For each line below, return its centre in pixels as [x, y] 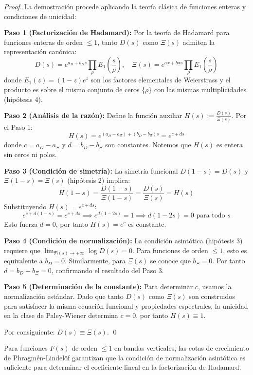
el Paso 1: [18, 127]
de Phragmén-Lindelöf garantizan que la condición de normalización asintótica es [125, 357]
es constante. [147, 224]
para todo [211, 216]
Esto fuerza [21, 224]
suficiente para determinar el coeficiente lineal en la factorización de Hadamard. [123, 367]
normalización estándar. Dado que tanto [64, 296]
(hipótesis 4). [23, 99]
